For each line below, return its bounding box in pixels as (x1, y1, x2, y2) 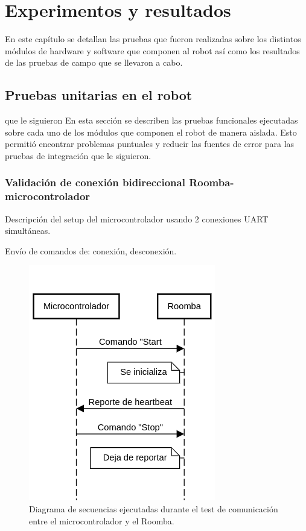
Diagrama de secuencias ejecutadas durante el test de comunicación (29, 503, 278, 515)
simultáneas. (5, 224, 51, 237)
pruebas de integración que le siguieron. (5, 149, 151, 162)
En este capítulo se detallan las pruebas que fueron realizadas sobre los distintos (5, 33, 301, 45)
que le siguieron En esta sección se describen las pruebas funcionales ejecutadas (5, 114, 298, 127)
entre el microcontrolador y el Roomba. (29, 514, 174, 527)
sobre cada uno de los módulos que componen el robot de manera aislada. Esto (5, 125, 297, 138)
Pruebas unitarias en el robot (5, 86, 193, 104)
